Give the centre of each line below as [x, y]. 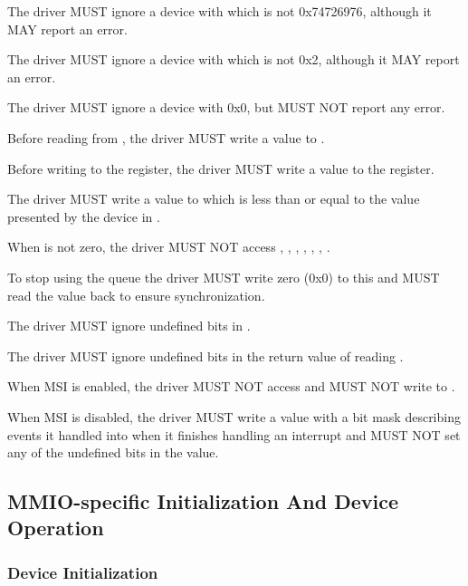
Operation [56, 528]
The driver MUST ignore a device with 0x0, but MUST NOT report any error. [226, 107]
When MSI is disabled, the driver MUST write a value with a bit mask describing [234, 416]
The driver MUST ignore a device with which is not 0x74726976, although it [220, 11]
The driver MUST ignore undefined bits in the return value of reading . [205, 355]
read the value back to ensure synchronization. [136, 295]
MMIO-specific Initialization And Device [203, 501]
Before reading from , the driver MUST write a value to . [166, 137]
